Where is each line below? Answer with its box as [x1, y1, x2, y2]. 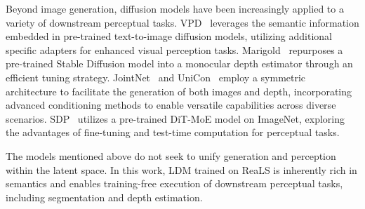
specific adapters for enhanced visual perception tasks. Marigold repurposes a [6, 42, 343, 57]
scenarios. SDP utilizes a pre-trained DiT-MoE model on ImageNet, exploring [6, 111, 345, 126]
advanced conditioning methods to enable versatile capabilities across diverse [6, 97, 336, 112]
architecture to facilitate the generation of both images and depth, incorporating [6, 83, 352, 98]
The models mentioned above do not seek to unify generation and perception [6, 148, 336, 163]
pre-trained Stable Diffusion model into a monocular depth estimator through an [6, 56, 353, 71]
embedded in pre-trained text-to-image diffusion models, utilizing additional [6, 29, 332, 43]
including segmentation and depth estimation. [6, 189, 203, 204]
